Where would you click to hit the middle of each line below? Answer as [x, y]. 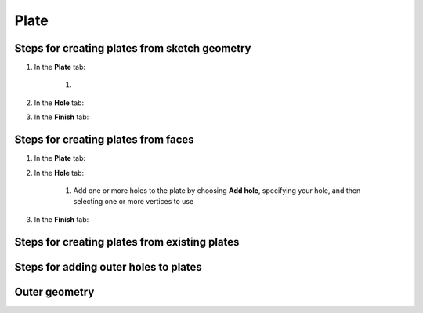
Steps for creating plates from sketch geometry [133, 48]
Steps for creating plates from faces [105, 140]
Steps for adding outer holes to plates [108, 267]
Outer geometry [54, 291]
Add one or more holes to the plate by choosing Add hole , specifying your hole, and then [217, 190]
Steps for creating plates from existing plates [127, 242]
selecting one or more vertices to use [134, 202]
